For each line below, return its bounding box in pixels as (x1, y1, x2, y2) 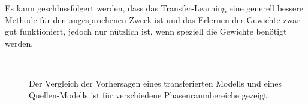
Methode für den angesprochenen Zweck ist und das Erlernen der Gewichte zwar (5, 13, 300, 26)
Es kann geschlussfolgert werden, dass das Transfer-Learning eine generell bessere (5, 2, 304, 14)
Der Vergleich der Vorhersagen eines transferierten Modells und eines (29, 76, 282, 89)
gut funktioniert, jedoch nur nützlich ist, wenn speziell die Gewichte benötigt (5, 25, 287, 38)
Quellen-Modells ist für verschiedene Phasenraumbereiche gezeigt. (29, 88, 270, 101)
